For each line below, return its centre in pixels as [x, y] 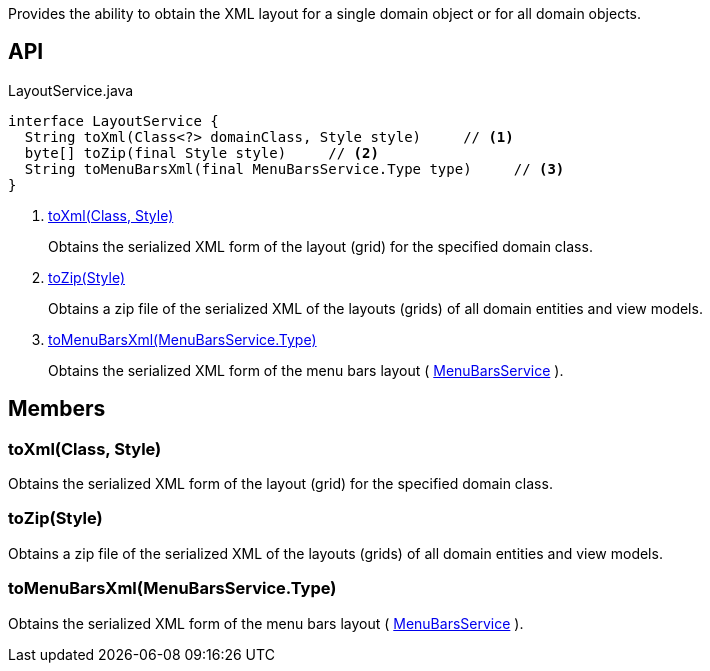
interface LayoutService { [113, 120]
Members [57, 409]
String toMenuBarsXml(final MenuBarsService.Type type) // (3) [294, 168]
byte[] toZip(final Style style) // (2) [201, 152]
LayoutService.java [71, 90]
